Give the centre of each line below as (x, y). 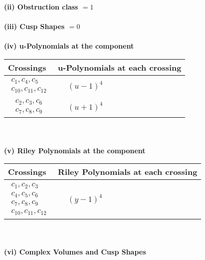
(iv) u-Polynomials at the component (69, 46)
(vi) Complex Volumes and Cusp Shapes (75, 251)
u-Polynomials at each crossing (120, 67)
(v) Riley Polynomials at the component (75, 150)
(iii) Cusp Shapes (34, 26)
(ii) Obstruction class (41, 7)
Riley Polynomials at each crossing (128, 172)
